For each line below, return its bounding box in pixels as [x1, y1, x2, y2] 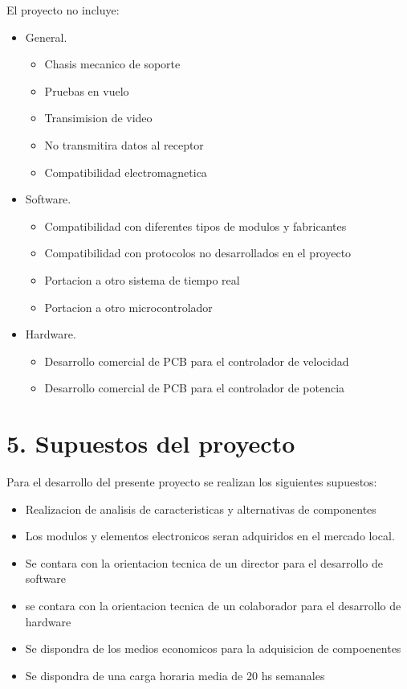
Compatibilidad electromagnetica [44, 163, 207, 180]
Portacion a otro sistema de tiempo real [44, 271, 240, 288]
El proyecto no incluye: [6, 2, 120, 18]
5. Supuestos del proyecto [6, 427, 295, 460]
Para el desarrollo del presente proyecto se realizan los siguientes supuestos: [6, 474, 377, 490]
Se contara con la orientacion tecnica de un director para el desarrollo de [25, 554, 384, 571]
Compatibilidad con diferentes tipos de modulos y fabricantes [44, 217, 347, 234]
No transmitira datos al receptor [44, 136, 204, 153]
